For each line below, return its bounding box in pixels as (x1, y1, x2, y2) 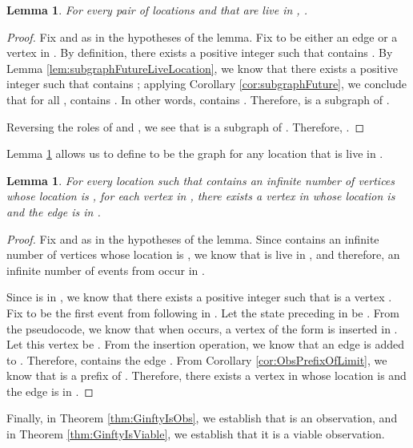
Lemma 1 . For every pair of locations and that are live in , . (6, 2, 307, 18)
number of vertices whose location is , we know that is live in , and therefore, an (6, 246, 400, 263)
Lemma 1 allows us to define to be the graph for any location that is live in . (6, 145, 383, 162)
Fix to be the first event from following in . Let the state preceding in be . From (6, 304, 399, 321)
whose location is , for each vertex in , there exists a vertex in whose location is (6, 188, 395, 204)
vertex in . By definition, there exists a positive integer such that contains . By (6, 44, 393, 61)
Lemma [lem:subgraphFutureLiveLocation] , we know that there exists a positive (6, 59, 398, 76)
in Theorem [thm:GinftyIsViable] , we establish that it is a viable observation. (6, 426, 385, 442)
